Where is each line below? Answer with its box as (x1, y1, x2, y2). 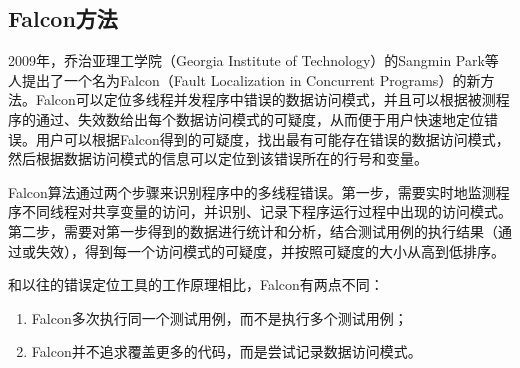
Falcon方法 (8, 3, 118, 34)
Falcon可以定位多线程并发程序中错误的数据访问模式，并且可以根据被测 (35, 89, 496, 110)
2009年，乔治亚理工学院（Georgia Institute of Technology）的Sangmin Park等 (8, 50, 499, 71)
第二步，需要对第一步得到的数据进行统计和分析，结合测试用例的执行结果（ (8, 220, 498, 241)
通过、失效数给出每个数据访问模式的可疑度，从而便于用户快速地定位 (35, 108, 484, 129)
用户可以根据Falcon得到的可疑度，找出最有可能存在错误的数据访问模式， (35, 128, 510, 149)
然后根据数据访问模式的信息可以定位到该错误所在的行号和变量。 (8, 148, 428, 169)
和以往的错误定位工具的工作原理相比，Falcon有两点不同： (8, 274, 384, 295)
